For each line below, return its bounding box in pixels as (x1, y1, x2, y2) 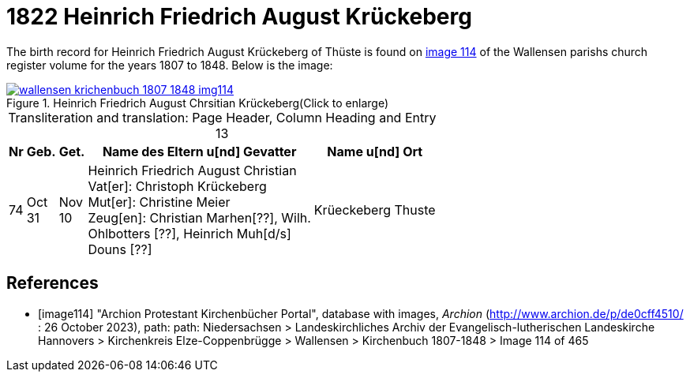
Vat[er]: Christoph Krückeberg (88, 178, 267, 194)
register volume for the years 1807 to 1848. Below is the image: (6, 58, 333, 72)
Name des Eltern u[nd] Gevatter (102, 143, 297, 159)
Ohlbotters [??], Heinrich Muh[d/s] (88, 225, 291, 241)
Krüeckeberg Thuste (313, 201, 436, 218)
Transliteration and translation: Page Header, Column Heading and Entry (8, 109, 437, 125)
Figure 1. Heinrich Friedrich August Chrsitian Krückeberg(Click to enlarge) (6, 95, 389, 110)
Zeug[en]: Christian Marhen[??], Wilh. (88, 209, 311, 226)
